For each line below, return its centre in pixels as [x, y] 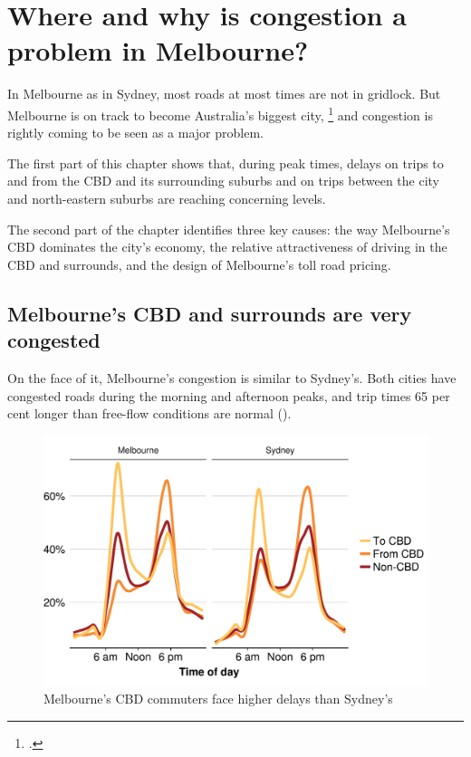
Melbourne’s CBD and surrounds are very [210, 313]
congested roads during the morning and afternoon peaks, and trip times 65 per [229, 395]
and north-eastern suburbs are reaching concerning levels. [167, 198]
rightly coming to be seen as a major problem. [135, 133]
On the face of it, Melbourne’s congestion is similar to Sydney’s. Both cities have [232, 377]
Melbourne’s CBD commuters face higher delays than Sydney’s [218, 699]
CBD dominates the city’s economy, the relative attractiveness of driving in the [227, 247]
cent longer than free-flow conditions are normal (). [149, 413]
